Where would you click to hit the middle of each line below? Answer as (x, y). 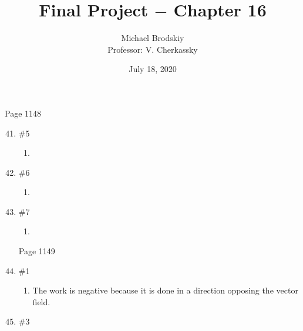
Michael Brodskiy (153, 38)
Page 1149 (37, 251)
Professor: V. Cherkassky (153, 49)
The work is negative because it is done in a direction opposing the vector (165, 290)
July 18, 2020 (153, 69)
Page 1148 (23, 113)
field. (41, 301)
